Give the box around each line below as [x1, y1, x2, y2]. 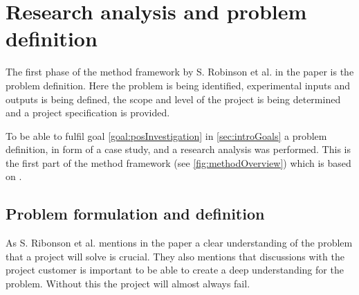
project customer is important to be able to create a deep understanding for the [6, 262, 344, 277]
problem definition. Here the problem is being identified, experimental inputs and [6, 78, 351, 92]
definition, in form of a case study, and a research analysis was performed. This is [6, 142, 351, 157]
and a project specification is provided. [6, 105, 170, 120]
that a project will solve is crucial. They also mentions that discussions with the [6, 249, 344, 263]
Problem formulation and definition [6, 203, 265, 224]
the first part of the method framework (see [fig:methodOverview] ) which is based [6, 155, 351, 170]
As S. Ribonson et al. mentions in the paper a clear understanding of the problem [6, 235, 353, 250]
